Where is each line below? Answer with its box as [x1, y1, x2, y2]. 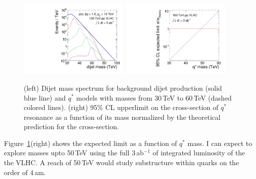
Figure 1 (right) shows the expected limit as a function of [4, 138, 177, 148]
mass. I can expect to [187, 138, 253, 148]
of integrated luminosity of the [153, 147, 245, 158]
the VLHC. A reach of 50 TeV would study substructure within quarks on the [4, 157, 239, 168]
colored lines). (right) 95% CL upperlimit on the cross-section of [24, 102, 219, 112]
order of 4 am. [4, 167, 46, 177]
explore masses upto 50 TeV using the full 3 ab [4, 147, 144, 158]
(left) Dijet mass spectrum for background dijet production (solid [24, 82, 222, 93]
